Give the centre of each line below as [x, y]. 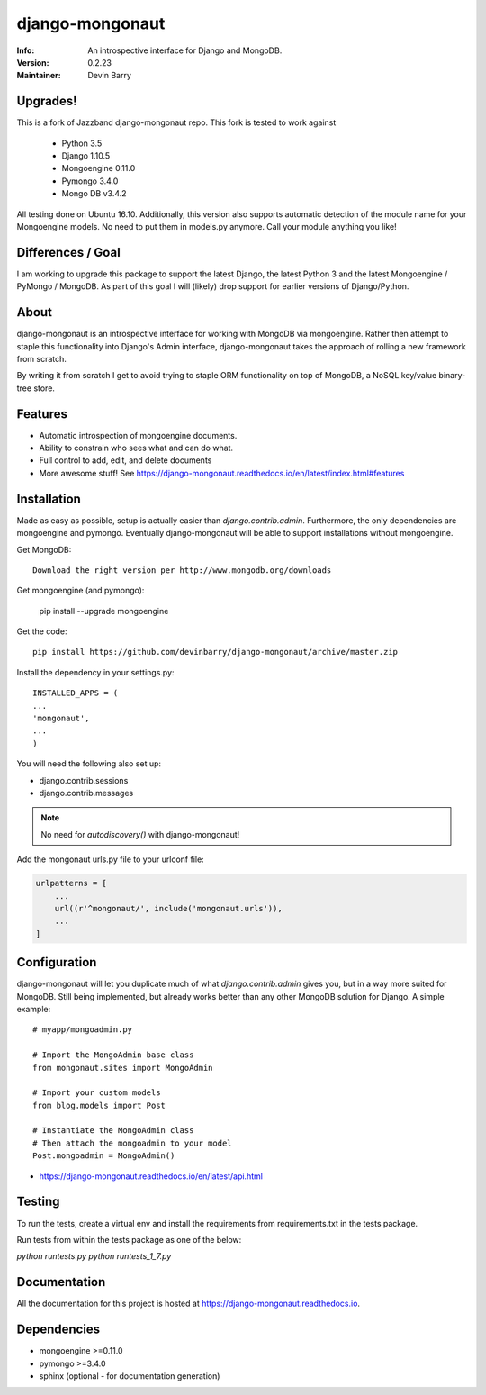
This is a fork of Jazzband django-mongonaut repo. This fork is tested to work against [176, 122]
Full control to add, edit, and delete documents [126, 460]
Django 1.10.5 [86, 156]
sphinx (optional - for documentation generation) [130, 1376]
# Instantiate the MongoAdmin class [113, 1131]
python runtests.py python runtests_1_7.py [94, 1256]
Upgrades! [47, 101]
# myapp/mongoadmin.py [83, 1030]
